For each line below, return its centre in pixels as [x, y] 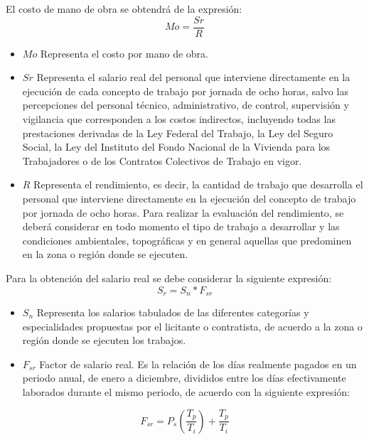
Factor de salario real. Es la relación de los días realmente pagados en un [198, 364]
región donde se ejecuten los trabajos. [104, 340]
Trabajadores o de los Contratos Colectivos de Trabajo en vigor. [162, 160]
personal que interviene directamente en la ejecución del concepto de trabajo [189, 198]
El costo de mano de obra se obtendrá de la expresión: [124, 9]
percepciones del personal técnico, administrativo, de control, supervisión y [186, 105]
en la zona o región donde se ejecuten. [105, 254]
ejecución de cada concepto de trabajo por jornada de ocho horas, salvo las [185, 91]
